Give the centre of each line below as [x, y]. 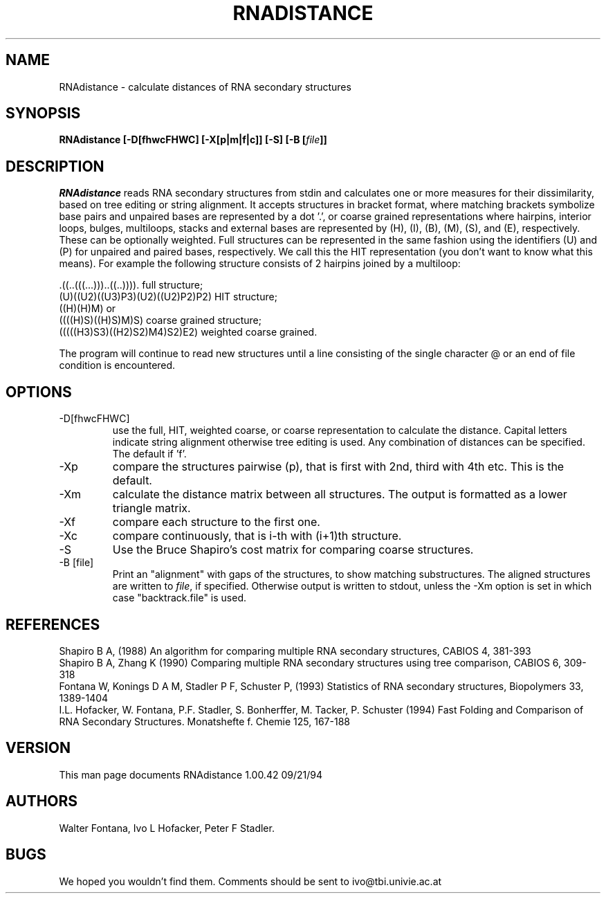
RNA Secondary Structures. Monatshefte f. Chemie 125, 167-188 [204, 721]
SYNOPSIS [43, 113]
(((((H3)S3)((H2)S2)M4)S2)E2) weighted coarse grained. [188, 332]
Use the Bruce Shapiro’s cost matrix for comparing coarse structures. [293, 550]
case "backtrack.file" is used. [180, 598]
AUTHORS [42, 801]
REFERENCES [53, 624]
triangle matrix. [151, 508]
